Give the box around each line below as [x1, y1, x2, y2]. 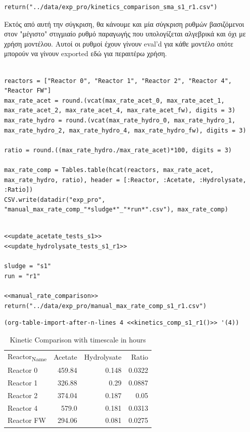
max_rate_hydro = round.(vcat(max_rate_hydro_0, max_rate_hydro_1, [4, 116, 236, 124]
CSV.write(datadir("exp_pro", [4, 196, 106, 203]
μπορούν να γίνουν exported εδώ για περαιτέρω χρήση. [4, 48, 167, 59]
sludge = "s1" [4, 263, 52, 270]
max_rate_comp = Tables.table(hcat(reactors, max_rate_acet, [4, 166, 214, 174]
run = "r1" [4, 272, 40, 280]
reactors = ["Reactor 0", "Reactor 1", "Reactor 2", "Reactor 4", [4, 77, 232, 84]
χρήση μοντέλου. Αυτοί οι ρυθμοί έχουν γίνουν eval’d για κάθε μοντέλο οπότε [4, 38, 233, 49]
